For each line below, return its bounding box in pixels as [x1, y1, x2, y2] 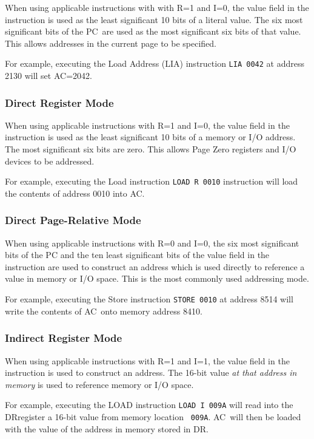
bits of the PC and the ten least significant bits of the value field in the [5, 248, 270, 261]
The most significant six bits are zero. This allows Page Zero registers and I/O [5, 143, 296, 155]
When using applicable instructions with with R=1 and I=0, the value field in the [5, 1, 309, 13]
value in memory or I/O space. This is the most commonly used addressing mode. [5, 272, 309, 285]
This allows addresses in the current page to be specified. [5, 36, 216, 49]
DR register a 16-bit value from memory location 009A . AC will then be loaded [5, 410, 301, 423]
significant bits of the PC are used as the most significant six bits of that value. [5, 25, 301, 38]
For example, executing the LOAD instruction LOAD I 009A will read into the [5, 398, 293, 411]
